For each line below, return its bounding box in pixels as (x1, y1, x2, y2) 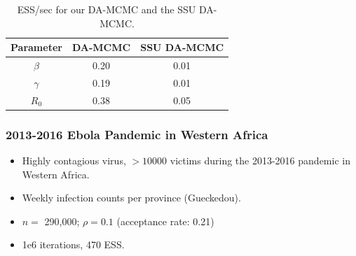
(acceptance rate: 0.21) (116, 213, 214, 228)
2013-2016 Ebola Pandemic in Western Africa (6, 125, 268, 143)
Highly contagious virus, (22, 153, 126, 168)
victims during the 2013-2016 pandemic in (170, 153, 350, 168)
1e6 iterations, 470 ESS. (22, 237, 125, 252)
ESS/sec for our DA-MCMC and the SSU (17, 2, 196, 16)
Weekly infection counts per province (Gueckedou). (22, 190, 241, 205)
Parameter (11, 40, 62, 55)
